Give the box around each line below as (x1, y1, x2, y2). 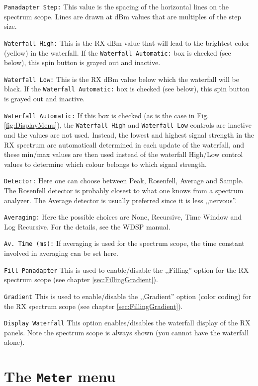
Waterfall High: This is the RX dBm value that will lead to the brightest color (4, 37, 250, 48)
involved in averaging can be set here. (4, 248, 118, 258)
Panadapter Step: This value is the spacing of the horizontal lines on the (4, 1, 229, 11)
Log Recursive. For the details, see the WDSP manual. (4, 221, 171, 232)
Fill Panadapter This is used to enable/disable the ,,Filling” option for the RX (4, 264, 249, 275)
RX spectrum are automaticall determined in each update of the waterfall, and (4, 139, 245, 150)
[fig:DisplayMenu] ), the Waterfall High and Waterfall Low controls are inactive (4, 120, 252, 130)
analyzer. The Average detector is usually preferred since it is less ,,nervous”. (4, 195, 237, 205)
